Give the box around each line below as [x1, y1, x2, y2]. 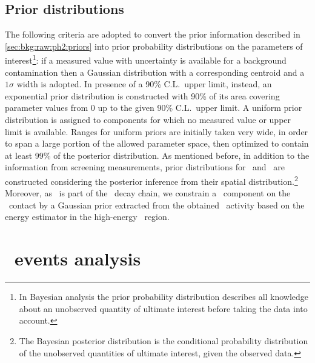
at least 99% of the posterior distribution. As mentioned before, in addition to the [5, 148, 310, 161]
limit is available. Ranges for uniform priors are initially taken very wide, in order [5, 125, 308, 138]
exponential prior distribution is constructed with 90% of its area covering [5, 89, 280, 102]
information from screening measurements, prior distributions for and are [5, 161, 285, 173]
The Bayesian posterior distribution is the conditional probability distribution [19, 334, 308, 347]
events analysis [15, 246, 141, 271]
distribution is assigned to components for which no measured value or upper [5, 113, 291, 126]
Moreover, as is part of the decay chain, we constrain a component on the [5, 187, 291, 199]
